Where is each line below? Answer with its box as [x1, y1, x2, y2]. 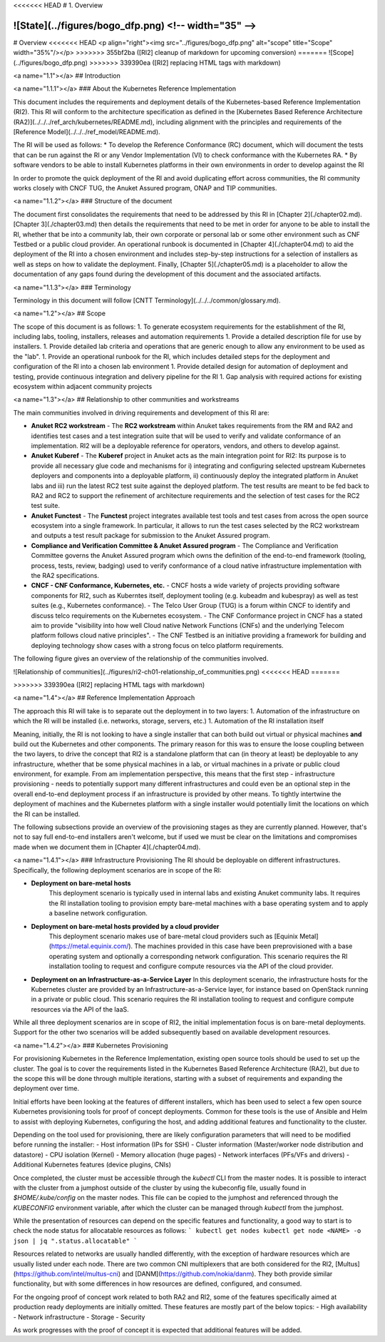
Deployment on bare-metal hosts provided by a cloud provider [31, 922, 220, 930]
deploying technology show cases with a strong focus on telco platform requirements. [31, 641, 284, 649]
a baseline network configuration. [48, 909, 148, 917]
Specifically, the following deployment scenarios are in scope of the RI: [13, 865, 222, 874]
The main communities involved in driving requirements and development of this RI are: [13, 408, 270, 417]
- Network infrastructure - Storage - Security [13, 1313, 145, 1321]
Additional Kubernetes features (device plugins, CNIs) [13, 1160, 171, 1169]
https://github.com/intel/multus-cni [15, 1270, 119, 1279]
